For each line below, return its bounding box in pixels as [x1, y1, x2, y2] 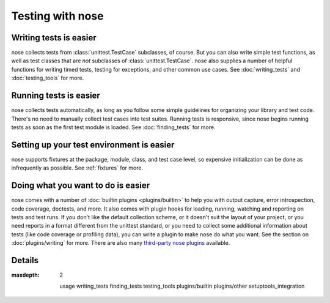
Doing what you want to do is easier [11, 181, 150, 191]
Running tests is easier [11, 91, 100, 101]
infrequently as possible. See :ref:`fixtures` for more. [11, 164, 144, 171]
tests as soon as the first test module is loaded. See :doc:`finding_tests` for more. [11, 123, 216, 131]
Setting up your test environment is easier [11, 140, 175, 150]
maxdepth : [11, 271, 40, 279]
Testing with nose [11, 9, 104, 23]
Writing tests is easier [11, 32, 97, 43]
